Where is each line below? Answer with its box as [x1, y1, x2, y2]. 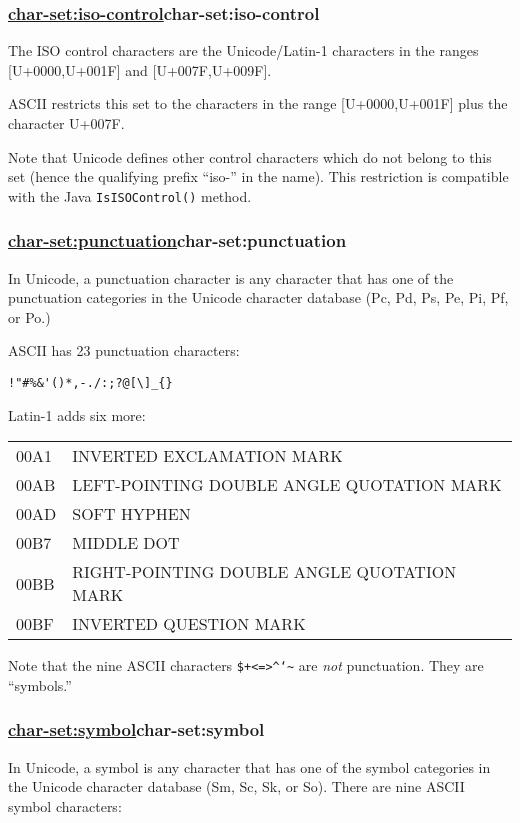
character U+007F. [8, 113, 125, 133]
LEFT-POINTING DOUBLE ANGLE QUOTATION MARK [72, 473, 502, 497]
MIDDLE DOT [72, 531, 180, 555]
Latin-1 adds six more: [8, 404, 146, 425]
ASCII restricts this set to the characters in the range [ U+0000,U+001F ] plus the [8, 93, 508, 114]
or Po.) [8, 306, 51, 327]
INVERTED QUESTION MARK [72, 612, 306, 636]
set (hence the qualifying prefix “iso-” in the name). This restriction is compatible [8, 166, 509, 187]
